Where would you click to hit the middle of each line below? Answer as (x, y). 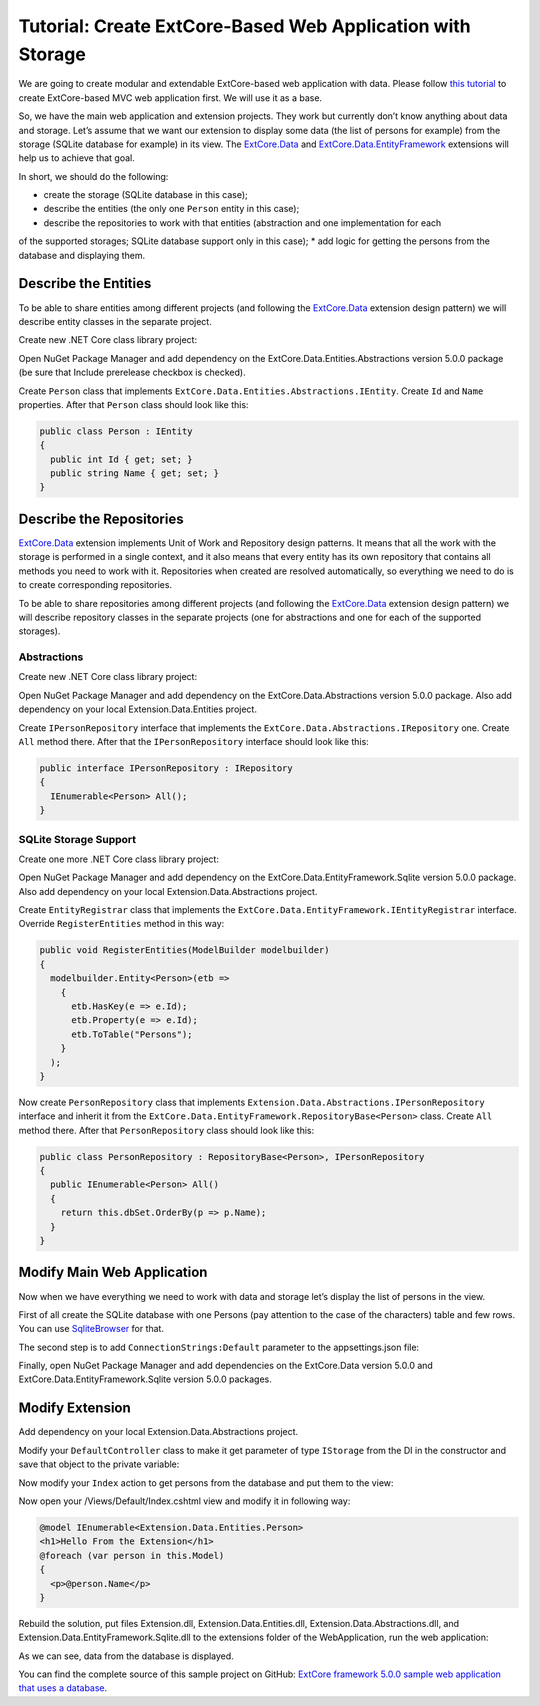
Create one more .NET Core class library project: (119, 859)
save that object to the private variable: (99, 1464)
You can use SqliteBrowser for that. (91, 1329)
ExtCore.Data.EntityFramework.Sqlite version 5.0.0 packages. (145, 1379)
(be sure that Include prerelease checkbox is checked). (132, 372)
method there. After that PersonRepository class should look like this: (166, 1130)
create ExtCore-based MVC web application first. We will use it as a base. (170, 97)
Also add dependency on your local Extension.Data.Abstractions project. (168, 891)
